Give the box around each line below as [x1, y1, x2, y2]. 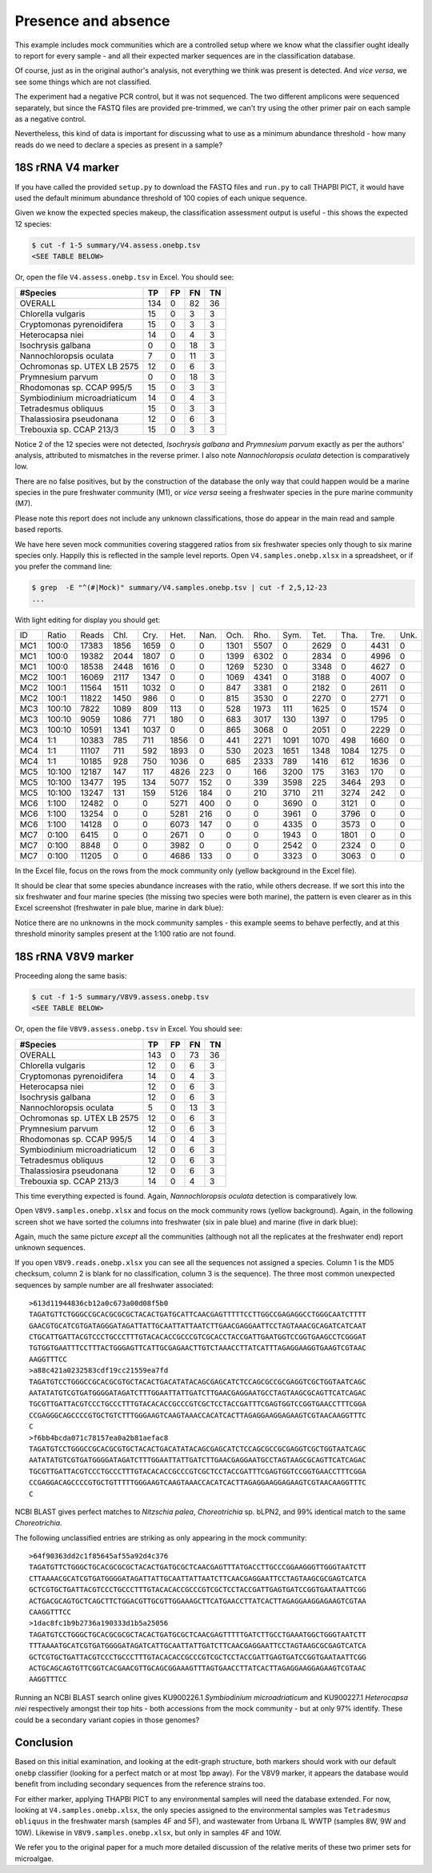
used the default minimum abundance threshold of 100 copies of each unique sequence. [14, 193, 307, 203]
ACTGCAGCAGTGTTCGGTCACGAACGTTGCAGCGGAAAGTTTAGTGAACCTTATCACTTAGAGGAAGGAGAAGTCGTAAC [29, 1664, 367, 1673]
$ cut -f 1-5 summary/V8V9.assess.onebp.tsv [31, 993, 210, 1001]
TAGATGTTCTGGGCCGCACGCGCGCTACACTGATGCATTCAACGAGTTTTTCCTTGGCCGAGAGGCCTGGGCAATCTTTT [29, 1310, 367, 1319]
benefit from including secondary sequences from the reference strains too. [14, 1779, 266, 1789]
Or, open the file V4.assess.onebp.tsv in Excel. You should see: [14, 272, 234, 282]
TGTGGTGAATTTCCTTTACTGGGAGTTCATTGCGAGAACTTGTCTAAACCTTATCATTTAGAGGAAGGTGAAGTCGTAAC [29, 1344, 367, 1352]
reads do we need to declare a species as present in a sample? [14, 140, 223, 150]
